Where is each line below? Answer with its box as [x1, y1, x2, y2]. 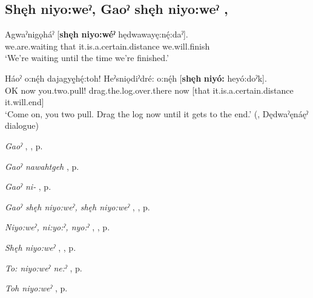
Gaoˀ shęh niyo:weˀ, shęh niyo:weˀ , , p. [5, 200, 150, 213]
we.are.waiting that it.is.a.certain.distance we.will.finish [5, 39, 210, 52]
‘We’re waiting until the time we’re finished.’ [5, 51, 169, 64]
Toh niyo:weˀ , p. [5, 282, 68, 294]
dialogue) [5, 119, 39, 132]
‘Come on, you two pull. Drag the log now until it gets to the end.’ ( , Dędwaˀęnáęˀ [5, 107, 309, 120]
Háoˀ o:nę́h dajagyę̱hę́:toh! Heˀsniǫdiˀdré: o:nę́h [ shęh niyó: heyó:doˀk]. [5, 71, 267, 84]
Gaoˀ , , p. [5, 139, 43, 152]
